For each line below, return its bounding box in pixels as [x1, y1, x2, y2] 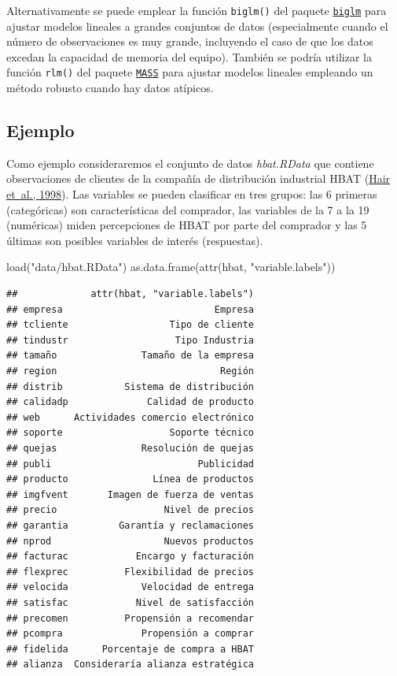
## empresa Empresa [6, 303, 254, 315]
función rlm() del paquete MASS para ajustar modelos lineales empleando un [6, 64, 373, 80]
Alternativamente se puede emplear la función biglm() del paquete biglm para [6, 2, 387, 18]
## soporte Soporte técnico [6, 427, 254, 439]
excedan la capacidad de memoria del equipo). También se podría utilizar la [6, 48, 372, 65]
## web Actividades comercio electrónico [6, 411, 254, 423]
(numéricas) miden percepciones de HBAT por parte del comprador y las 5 [6, 217, 367, 233]
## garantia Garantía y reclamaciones [6, 519, 254, 531]
